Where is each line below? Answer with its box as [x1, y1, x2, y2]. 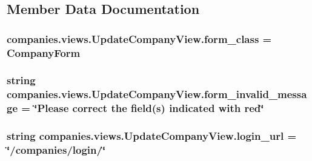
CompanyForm [7, 45, 81, 60]
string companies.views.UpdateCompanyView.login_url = [7, 128, 297, 143]
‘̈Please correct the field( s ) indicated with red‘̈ [34, 100, 264, 116]
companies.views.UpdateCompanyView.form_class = [7, 31, 272, 46]
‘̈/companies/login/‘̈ [7, 142, 106, 157]
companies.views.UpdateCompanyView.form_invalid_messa [7, 87, 307, 102]
